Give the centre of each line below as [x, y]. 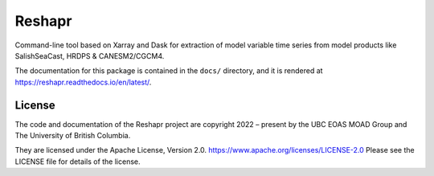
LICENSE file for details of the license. [78, 162]
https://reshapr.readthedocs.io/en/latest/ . [83, 82]
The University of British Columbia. [73, 136]
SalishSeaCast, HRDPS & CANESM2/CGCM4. [90, 55]
